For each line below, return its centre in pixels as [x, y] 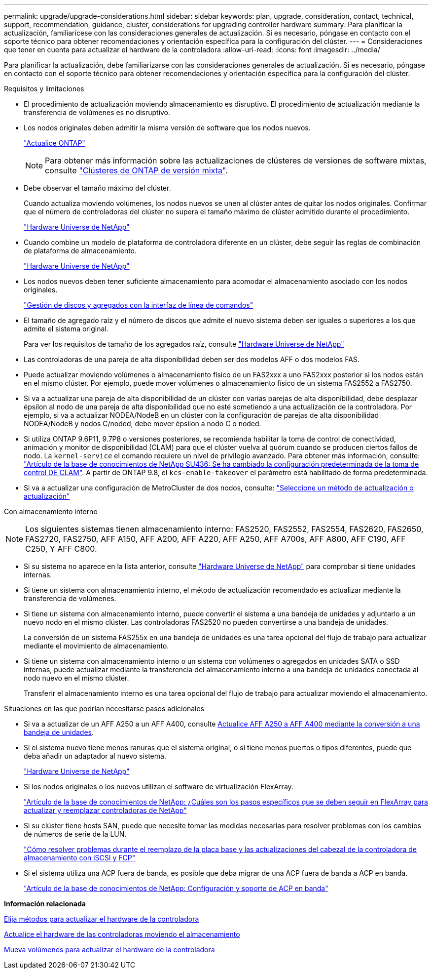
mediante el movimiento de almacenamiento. [96, 646]
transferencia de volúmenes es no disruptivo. [97, 112]
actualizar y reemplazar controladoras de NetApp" [105, 810]
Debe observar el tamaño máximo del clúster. [97, 188]
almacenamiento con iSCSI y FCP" [80, 858]
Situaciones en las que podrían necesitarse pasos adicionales [104, 709]
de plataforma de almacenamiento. [80, 251]
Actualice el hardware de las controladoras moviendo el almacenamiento [122, 934]
